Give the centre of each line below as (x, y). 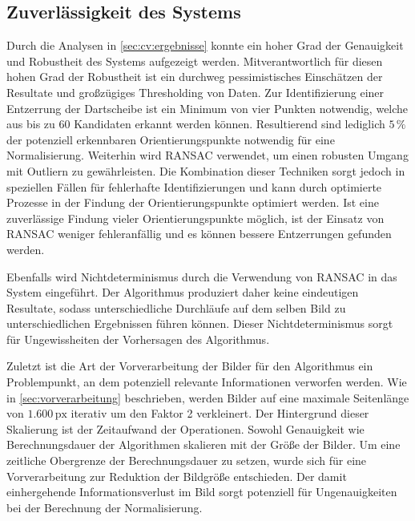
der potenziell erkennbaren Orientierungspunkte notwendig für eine (171, 139)
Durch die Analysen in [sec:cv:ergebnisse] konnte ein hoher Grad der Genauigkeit (205, 45)
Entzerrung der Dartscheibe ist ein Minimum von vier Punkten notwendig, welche (207, 108)
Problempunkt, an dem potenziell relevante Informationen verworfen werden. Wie (207, 382)
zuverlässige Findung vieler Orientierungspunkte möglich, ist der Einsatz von (195, 218)
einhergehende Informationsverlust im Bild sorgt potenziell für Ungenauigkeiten (202, 492)
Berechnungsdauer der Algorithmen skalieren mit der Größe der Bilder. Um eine (203, 444)
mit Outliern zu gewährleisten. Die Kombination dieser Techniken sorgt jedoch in (206, 170)
